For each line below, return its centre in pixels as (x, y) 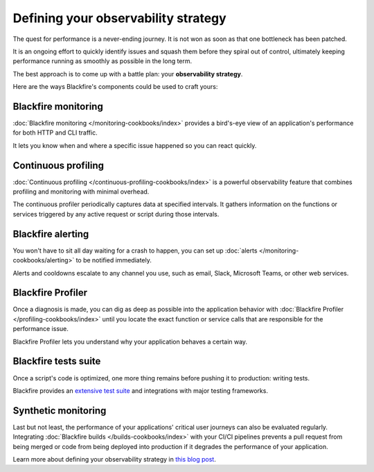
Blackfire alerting (51, 234)
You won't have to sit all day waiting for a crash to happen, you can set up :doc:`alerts (135, 251)
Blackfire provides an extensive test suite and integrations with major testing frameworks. (140, 390)
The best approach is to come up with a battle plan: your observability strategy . (128, 74)
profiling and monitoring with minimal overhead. (81, 192)
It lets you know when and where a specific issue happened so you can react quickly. (135, 145)
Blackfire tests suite (57, 361)
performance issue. (41, 329)
